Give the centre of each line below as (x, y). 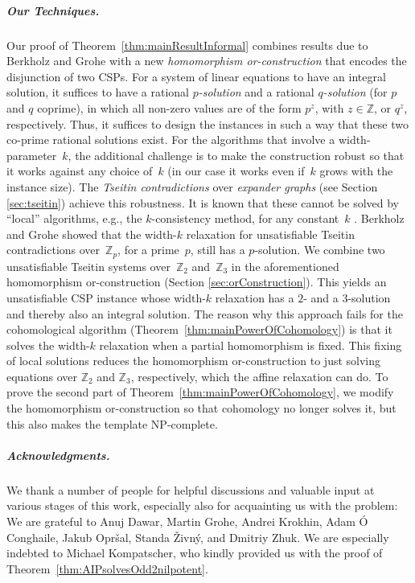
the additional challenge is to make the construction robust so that (240, 155)
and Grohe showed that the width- (92, 234)
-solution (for (355, 92)
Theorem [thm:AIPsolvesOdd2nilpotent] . (107, 568)
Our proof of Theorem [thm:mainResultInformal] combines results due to (187, 45)
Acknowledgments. (58, 455)
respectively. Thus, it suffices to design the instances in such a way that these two (207, 123)
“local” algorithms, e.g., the (74, 218)
